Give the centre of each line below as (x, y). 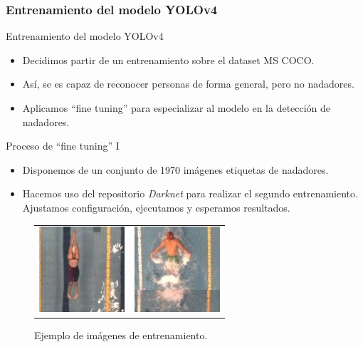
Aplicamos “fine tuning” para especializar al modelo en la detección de (177, 108)
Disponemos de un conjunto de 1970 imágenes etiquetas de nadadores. (175, 169)
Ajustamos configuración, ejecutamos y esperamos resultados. (156, 207)
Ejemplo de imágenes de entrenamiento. (121, 335)
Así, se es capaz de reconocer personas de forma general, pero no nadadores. (188, 84)
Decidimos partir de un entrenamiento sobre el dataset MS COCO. (168, 59)
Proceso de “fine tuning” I (63, 146)
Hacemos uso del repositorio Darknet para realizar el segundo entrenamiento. (190, 193)
